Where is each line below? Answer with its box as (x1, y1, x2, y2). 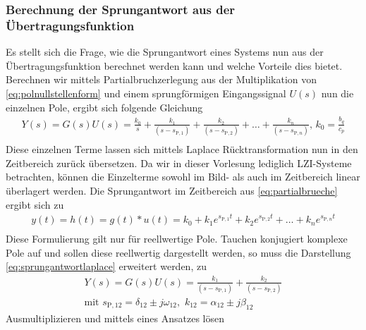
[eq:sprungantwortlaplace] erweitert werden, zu (6, 259, 207, 274)
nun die (321, 85, 354, 100)
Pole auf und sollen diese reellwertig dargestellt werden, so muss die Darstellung (6, 245, 351, 259)
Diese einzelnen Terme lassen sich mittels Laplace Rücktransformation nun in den (6, 142, 358, 157)
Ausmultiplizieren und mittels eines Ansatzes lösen (6, 310, 225, 325)
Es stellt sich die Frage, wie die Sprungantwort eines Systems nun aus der (6, 44, 324, 59)
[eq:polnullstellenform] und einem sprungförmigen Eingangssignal (6, 85, 286, 100)
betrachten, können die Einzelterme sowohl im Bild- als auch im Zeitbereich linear (6, 169, 360, 184)
